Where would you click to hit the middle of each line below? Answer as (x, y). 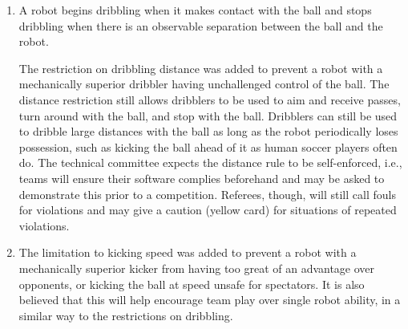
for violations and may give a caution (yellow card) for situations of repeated (208, 210)
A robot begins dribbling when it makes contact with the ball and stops (195, 10)
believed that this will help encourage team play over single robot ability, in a (210, 300)
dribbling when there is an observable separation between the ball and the (201, 25)
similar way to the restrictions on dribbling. (126, 315)
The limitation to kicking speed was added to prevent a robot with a (188, 252)
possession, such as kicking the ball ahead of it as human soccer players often (208, 146)
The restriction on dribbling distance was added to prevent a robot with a (201, 68)
